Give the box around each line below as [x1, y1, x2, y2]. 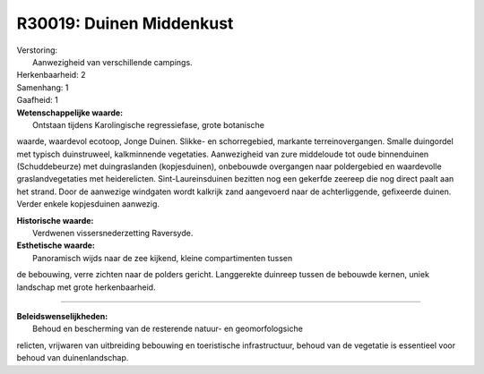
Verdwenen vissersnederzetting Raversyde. [32, 228, 194, 239]
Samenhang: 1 [16, 81, 69, 93]
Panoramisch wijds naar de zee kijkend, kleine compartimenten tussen [32, 252, 293, 263]
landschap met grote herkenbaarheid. [16, 282, 156, 293]
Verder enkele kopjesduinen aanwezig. [16, 199, 160, 209]
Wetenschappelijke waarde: [16, 107, 124, 118]
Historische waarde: [16, 215, 94, 225]
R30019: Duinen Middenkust [16, 13, 234, 33]
